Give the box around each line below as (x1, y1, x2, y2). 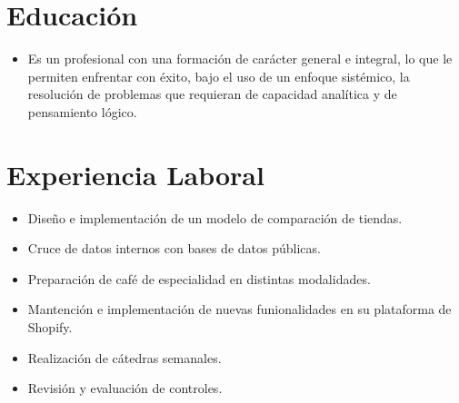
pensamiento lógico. (27, 102, 137, 121)
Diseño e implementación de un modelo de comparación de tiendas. (27, 208, 403, 227)
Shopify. (27, 318, 73, 336)
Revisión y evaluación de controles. (27, 378, 223, 398)
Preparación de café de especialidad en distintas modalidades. (27, 269, 371, 288)
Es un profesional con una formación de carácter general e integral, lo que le (27, 49, 453, 68)
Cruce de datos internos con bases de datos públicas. (27, 239, 321, 258)
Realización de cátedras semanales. (27, 348, 222, 367)
